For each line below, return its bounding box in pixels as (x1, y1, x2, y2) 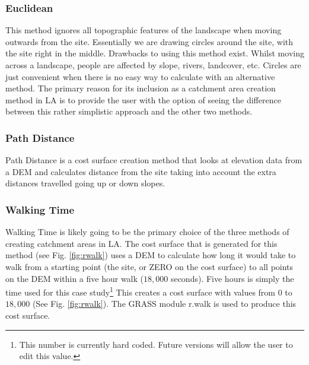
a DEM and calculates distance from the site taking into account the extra (5, 165, 276, 177)
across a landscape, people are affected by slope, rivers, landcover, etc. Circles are (5, 59, 301, 71)
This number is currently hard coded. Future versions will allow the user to (19, 338, 293, 350)
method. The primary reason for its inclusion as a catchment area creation (5, 82, 276, 94)
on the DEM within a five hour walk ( (5, 272, 144, 284)
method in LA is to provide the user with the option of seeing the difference (5, 93, 281, 106)
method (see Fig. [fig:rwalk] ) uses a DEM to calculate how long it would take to (5, 249, 296, 261)
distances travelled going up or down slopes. (5, 177, 165, 189)
